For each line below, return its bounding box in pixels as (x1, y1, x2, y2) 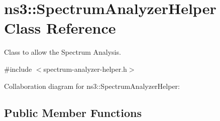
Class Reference (4, 18, 116, 38)
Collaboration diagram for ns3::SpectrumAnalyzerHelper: (4, 80, 180, 91)
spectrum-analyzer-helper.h (43, 63, 127, 74)
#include (4, 63, 32, 74)
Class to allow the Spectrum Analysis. (4, 47, 121, 57)
